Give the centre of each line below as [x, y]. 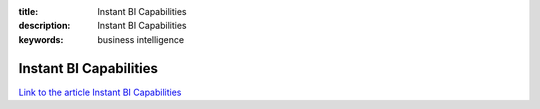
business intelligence [141, 39]
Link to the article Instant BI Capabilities [100, 92]
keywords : [41, 39]
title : [28, 11]
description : [44, 26]
